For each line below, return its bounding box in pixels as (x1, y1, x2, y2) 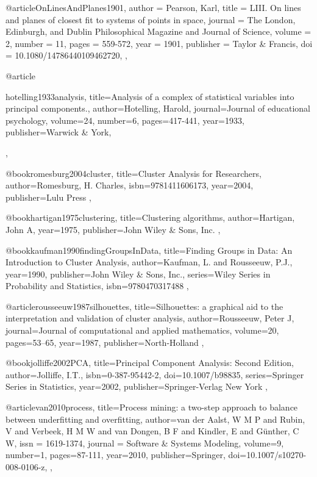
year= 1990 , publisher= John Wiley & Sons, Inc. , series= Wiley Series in (5, 267, 271, 280)
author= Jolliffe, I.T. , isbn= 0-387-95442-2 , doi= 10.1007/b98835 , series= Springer (5, 368, 304, 381)
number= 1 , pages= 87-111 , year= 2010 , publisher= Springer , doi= (5, 448, 247, 461)
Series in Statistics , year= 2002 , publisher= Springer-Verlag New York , (5, 380, 268, 393)
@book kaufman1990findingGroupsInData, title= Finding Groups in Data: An (5, 243, 293, 256)
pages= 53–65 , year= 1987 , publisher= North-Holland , (5, 335, 204, 348)
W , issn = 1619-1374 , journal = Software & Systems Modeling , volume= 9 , (5, 436, 284, 449)
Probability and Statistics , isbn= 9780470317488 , (5, 279, 189, 292)
